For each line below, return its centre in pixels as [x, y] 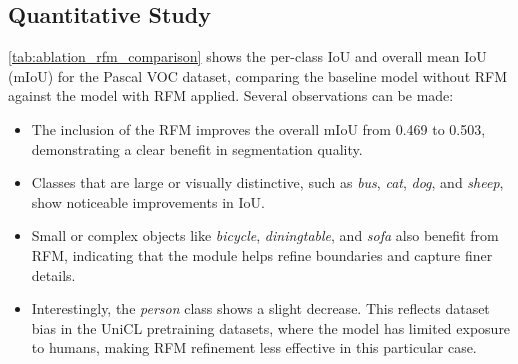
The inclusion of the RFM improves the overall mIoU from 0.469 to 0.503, [258, 128]
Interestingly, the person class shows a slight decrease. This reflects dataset [260, 308]
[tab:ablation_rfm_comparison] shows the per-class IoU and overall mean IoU [247, 56]
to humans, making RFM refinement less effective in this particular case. [254, 347]
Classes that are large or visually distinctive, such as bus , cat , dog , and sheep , [267, 182]
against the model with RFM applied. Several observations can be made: [231, 95]
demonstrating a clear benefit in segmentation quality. [197, 148]
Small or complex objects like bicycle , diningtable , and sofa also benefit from [265, 235]
